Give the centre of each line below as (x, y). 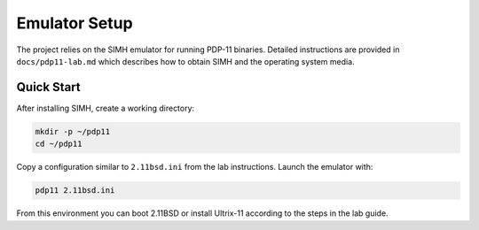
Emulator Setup (75, 23)
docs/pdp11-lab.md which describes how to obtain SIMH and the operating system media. (185, 61)
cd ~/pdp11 (59, 144)
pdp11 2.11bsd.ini (75, 191)
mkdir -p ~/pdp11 (73, 131)
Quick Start (48, 87)
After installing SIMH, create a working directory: (106, 108)
